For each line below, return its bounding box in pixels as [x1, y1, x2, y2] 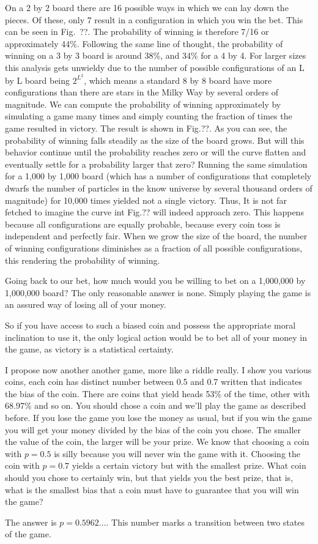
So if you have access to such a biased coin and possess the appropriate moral [5, 318, 296, 331]
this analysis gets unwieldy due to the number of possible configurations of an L [5, 61, 305, 73]
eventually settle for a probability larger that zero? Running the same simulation [5, 157, 308, 170]
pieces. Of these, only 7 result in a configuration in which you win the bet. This [5, 13, 303, 26]
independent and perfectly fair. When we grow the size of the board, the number [5, 229, 308, 242]
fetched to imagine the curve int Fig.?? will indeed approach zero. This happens [5, 206, 304, 218]
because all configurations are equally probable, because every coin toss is [5, 217, 281, 230]
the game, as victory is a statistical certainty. [5, 343, 174, 356]
